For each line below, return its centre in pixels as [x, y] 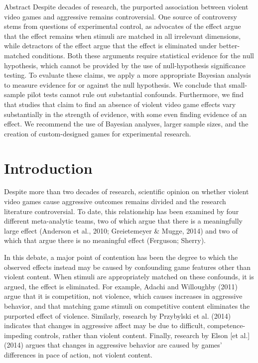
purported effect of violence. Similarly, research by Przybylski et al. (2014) [118, 315]
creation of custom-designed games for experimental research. [98, 133]
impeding [18, 335]
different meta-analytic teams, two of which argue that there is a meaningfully [123, 221]
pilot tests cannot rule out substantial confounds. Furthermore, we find [135, 94]
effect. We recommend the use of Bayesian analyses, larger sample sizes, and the [126, 124]
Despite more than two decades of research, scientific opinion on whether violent [127, 191]
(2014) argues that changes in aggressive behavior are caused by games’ [113, 345]
